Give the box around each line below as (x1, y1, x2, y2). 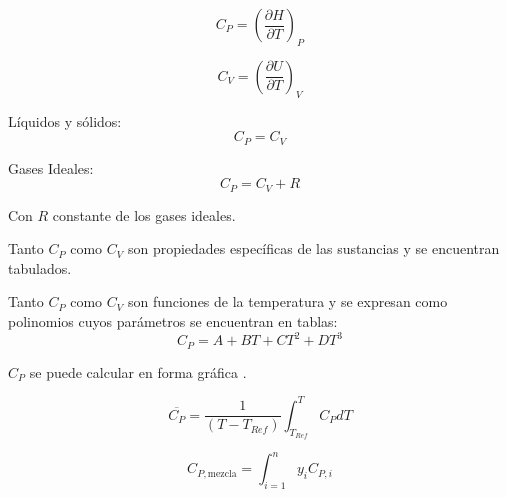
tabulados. (8, 257, 72, 278)
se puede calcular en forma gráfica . (29, 361, 247, 382)
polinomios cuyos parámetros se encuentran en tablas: (8, 311, 338, 332)
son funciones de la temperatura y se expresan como (127, 291, 448, 312)
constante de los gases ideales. (52, 204, 236, 225)
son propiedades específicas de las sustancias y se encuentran (127, 238, 500, 259)
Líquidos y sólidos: (8, 110, 122, 131)
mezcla (207, 468, 237, 479)
